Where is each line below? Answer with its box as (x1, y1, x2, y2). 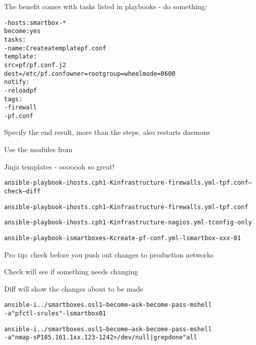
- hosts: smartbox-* (4, 19, 66, 26)
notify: (4, 78, 30, 86)
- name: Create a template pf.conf (4, 44, 106, 52)
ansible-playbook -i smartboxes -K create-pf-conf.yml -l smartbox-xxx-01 (4, 234, 241, 242)
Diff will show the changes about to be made (4, 283, 144, 294)
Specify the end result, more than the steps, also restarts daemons (4, 127, 210, 137)
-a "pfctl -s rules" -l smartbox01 (4, 309, 106, 317)
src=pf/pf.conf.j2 (4, 61, 66, 69)
